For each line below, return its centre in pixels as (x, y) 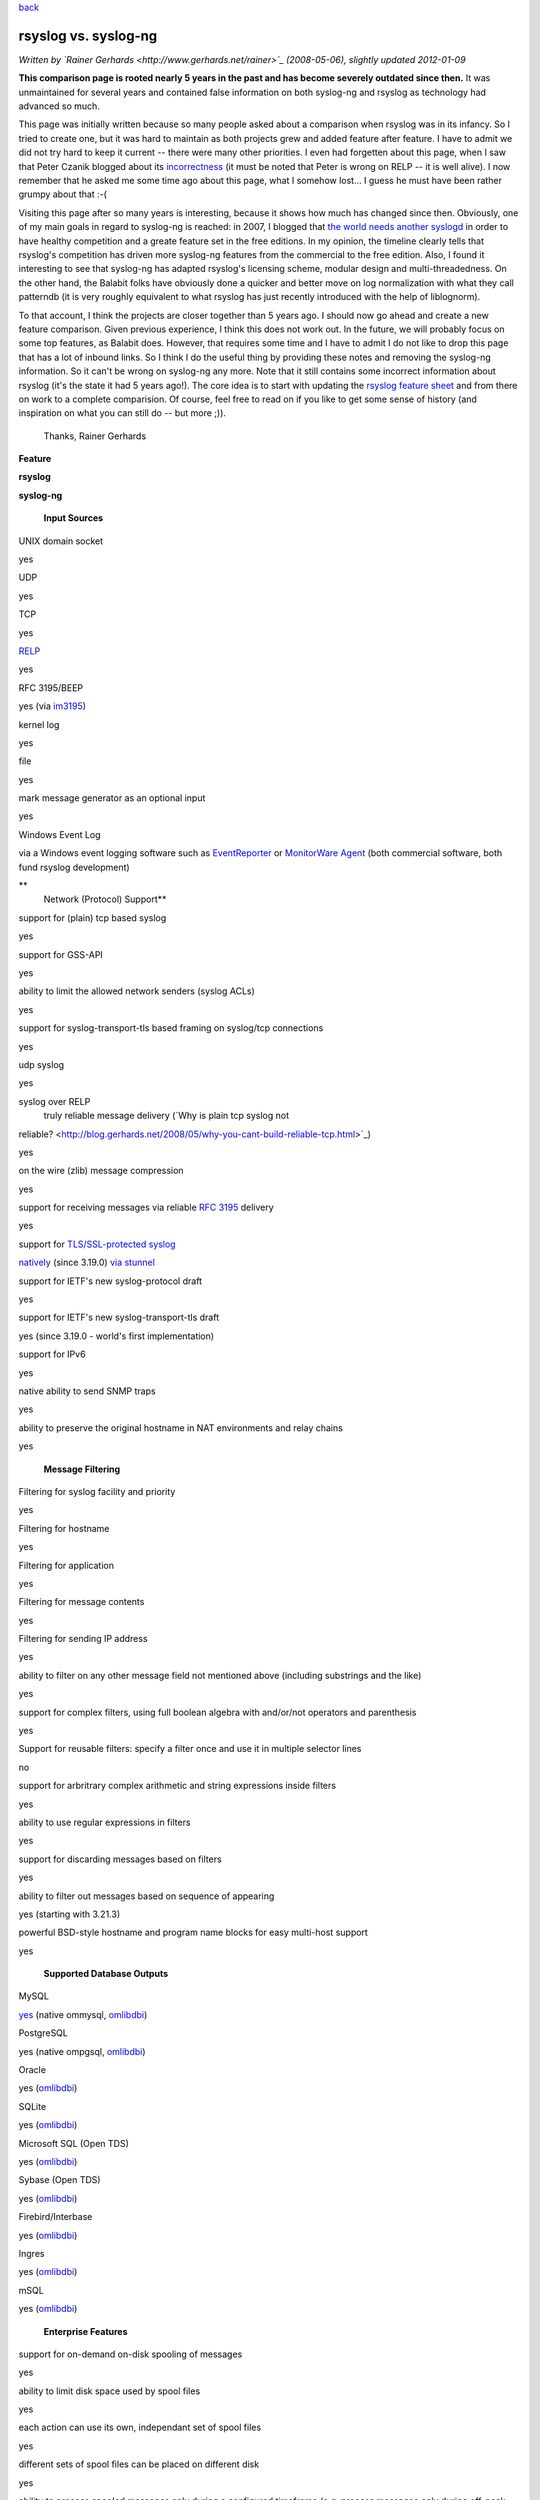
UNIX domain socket (61, 541)
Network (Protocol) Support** (105, 899)
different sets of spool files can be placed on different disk (139, 2464)
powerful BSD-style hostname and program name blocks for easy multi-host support (193, 1932)
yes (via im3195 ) (52, 706)
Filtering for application (66, 1565)
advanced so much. (59, 106)
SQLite (32, 2106)
